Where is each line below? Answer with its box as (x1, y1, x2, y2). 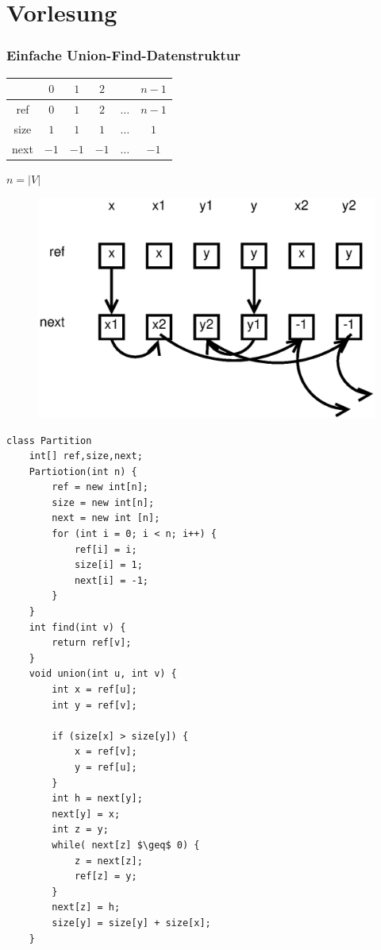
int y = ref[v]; (52, 699, 137, 711)
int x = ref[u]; (52, 684, 137, 695)
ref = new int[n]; (52, 481, 148, 493)
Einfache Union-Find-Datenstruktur (6, 45, 241, 65)
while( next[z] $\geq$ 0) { (52, 839, 200, 851)
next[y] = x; (52, 808, 121, 820)
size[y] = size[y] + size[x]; (52, 917, 211, 929)
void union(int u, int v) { (29, 668, 177, 680)
